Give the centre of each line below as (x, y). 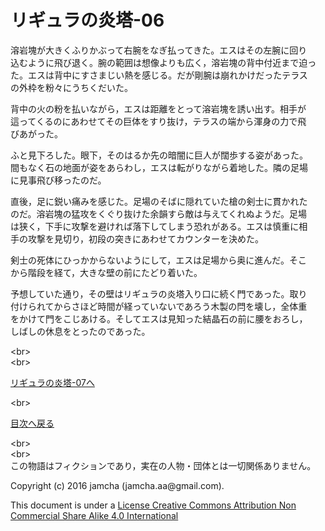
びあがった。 (36, 133)
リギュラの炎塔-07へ (52, 382)
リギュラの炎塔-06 (87, 20)
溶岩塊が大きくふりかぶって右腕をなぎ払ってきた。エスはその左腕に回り (159, 50)
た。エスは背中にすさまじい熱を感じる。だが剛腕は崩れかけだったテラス (159, 75)
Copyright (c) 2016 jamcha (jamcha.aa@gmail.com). (117, 485)
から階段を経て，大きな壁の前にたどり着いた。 (106, 272)
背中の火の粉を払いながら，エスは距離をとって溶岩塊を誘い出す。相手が (158, 108)
